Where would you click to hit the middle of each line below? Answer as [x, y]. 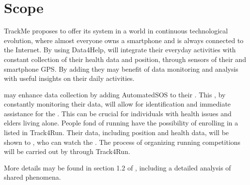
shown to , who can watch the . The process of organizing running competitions [122, 142]
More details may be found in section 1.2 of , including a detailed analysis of [117, 167]
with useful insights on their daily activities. [69, 78]
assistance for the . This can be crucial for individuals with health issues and [118, 113]
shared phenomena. [32, 177]
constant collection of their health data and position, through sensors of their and [125, 59]
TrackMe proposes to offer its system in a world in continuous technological [116, 31]
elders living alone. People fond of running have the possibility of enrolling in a [121, 123]
